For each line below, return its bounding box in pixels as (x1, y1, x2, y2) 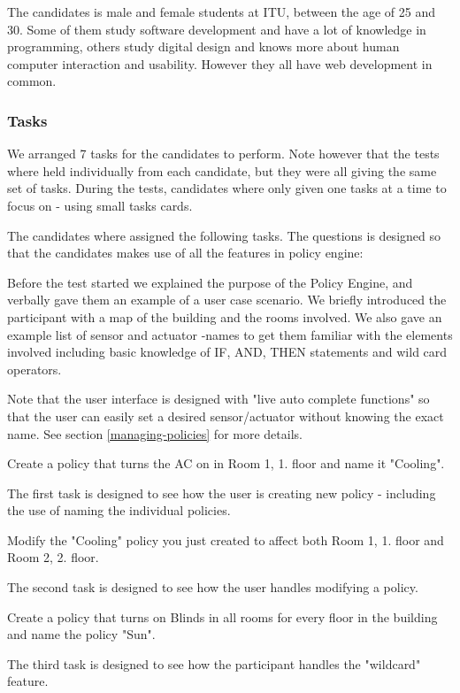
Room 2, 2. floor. (7, 548, 99, 566)
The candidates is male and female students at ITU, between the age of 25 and (7, 3, 436, 20)
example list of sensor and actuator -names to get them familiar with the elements (7, 325, 453, 343)
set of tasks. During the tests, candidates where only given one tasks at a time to (7, 179, 447, 197)
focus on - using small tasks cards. (7, 196, 193, 214)
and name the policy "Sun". (7, 625, 156, 643)
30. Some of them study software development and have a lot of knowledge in (7, 19, 426, 38)
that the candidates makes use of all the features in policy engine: (7, 243, 364, 262)
